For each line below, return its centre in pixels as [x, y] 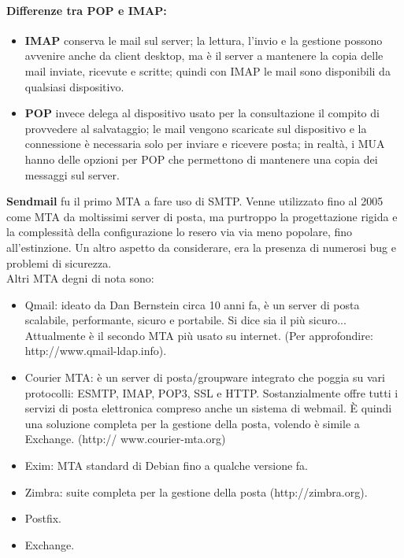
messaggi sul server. [72, 174]
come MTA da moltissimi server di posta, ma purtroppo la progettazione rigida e [202, 216]
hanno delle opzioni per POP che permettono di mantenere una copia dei [201, 159]
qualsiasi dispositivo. [74, 86]
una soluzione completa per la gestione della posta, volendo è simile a [192, 423]
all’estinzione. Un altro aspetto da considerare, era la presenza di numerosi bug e [201, 247]
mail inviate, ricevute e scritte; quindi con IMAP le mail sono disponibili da [208, 70]
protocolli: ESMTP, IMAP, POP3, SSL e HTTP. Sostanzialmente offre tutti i [211, 392]
